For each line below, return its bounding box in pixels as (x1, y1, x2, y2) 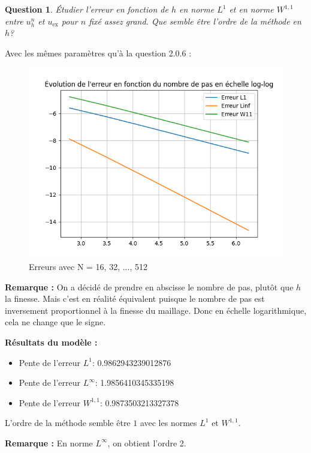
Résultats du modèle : (5, 335, 98, 348)
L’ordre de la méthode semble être (5, 416, 131, 429)
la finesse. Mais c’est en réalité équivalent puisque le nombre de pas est (5, 292, 265, 305)
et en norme (229, 3, 274, 15)
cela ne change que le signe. (5, 316, 106, 328)
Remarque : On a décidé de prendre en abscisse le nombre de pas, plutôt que (5, 280, 294, 293)
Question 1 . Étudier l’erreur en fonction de (5, 3, 168, 15)
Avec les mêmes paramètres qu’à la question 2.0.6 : (5, 46, 192, 59)
